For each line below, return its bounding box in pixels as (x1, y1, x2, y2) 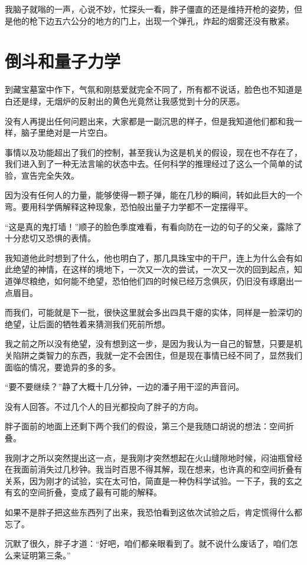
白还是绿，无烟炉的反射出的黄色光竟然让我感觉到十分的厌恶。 (5, 94, 244, 107)
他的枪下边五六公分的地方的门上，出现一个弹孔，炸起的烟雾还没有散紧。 (12, 14, 294, 27)
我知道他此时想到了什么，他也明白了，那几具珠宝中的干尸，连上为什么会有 (5, 251, 294, 264)
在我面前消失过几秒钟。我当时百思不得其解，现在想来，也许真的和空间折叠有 (5, 463, 302, 475)
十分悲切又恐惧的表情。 (5, 232, 96, 244)
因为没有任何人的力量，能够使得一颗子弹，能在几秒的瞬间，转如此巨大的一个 (5, 189, 302, 201)
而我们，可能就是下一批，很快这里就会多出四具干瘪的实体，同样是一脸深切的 (5, 306, 302, 318)
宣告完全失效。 (21, 169, 79, 181)
